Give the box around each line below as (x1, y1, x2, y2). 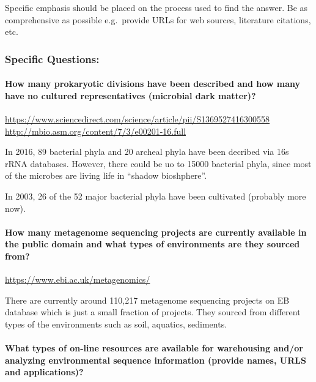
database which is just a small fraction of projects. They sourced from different (5, 305, 301, 318)
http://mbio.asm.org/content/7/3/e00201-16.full (5, 124, 186, 137)
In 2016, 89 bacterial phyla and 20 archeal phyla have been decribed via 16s (5, 145, 289, 158)
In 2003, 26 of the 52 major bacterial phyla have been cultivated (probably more (5, 189, 306, 202)
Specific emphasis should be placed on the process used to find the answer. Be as (5, 1, 308, 13)
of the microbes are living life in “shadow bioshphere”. (5, 169, 207, 182)
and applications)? (5, 365, 84, 378)
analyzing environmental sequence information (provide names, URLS (5, 353, 306, 366)
